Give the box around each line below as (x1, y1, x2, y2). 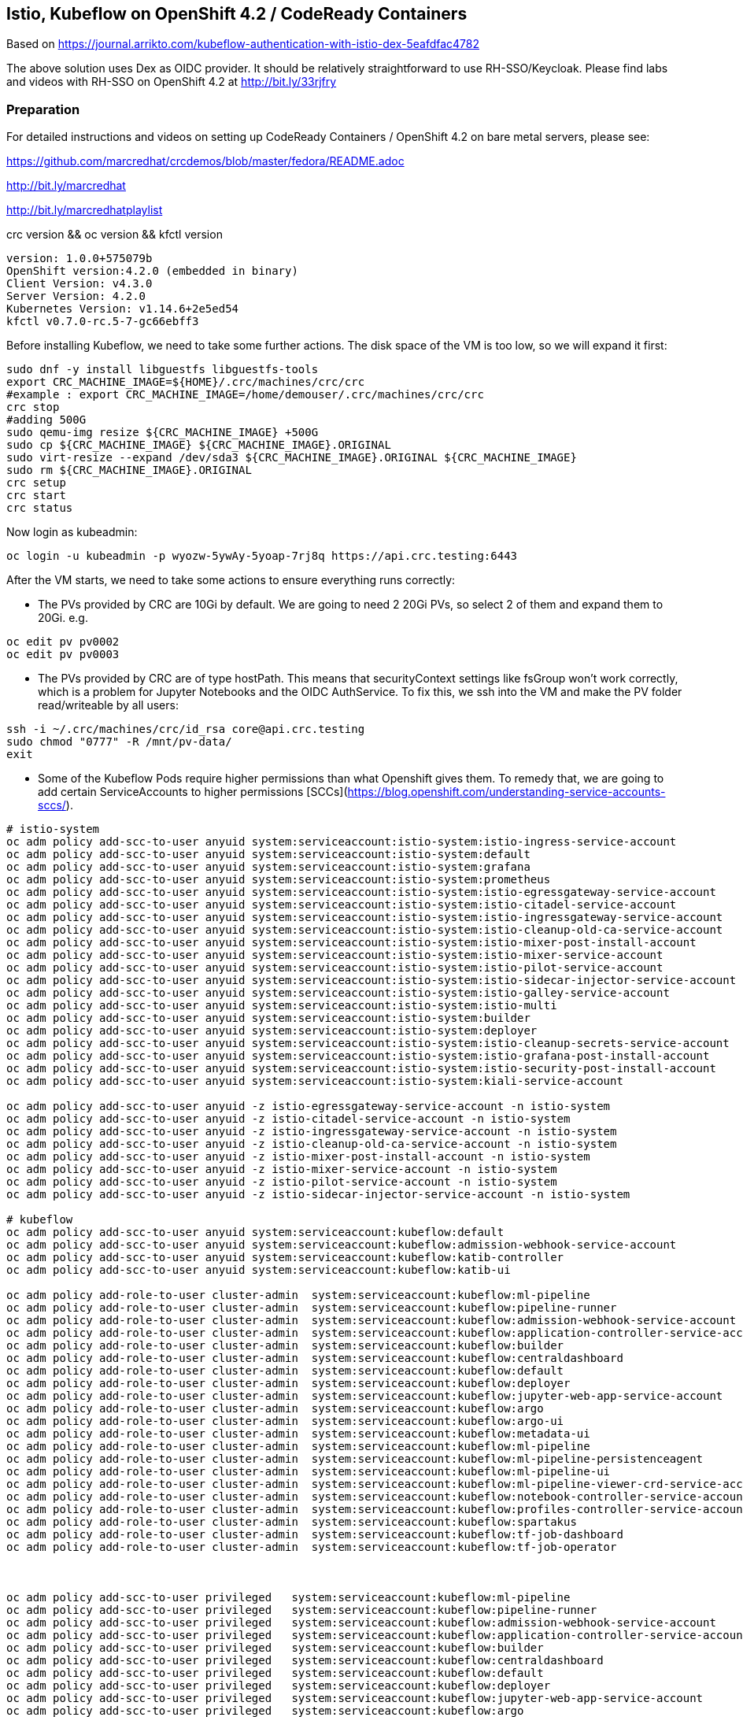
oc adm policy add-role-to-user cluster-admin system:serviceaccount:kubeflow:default (6, 1364, 564, 1378)
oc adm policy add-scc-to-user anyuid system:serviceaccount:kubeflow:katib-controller (6, 1251, 564, 1264)
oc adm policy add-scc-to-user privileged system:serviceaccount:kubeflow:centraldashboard (6, 1654, 604, 1667)
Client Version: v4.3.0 (6, 277, 153, 290)
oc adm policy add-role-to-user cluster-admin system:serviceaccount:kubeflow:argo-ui (6, 1415, 564, 1428)
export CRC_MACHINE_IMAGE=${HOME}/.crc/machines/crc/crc (6, 376, 365, 389)
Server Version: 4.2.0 (6, 290, 146, 303)
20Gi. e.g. (38, 611, 88, 625)
